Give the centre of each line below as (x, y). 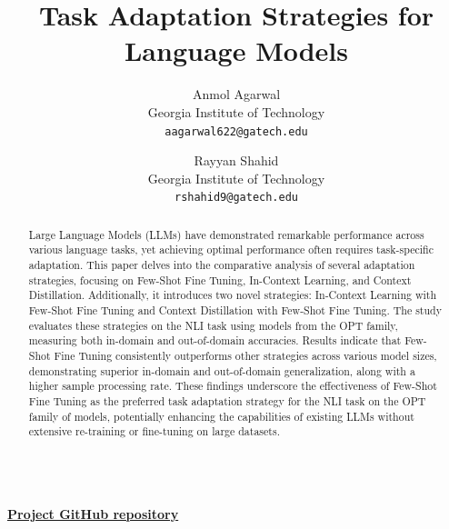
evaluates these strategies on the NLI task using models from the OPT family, (213, 325)
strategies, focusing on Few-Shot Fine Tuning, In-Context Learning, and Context (220, 279)
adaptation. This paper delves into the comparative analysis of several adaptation (222, 265)
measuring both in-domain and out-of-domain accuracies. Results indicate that (215, 340)
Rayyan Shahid (236, 160)
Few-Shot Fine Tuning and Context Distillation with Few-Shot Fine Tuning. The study (235, 310)
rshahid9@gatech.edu (236, 198)
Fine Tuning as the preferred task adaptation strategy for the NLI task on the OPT (227, 401)
